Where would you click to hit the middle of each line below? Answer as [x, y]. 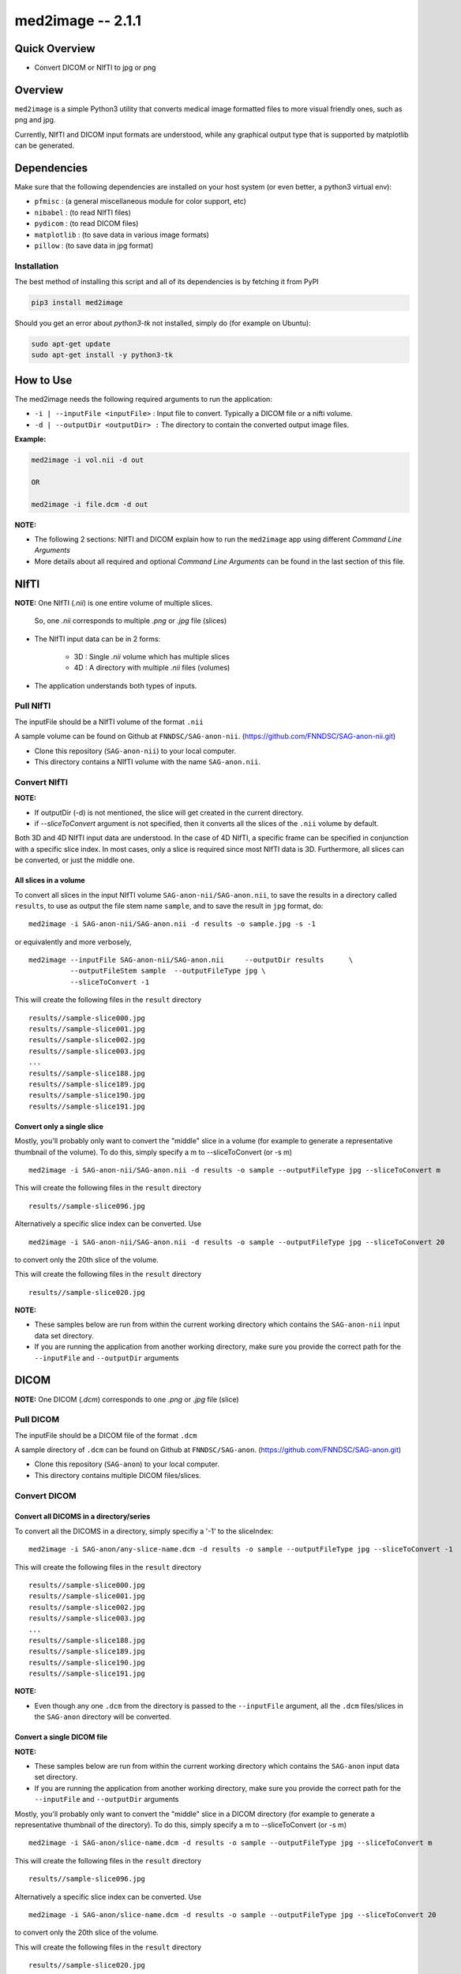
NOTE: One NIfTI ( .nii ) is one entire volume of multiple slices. [114, 602]
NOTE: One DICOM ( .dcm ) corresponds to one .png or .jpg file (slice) [127, 1399]
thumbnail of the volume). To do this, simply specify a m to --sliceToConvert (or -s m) [153, 1152]
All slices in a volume [50, 880]
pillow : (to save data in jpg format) [94, 246]
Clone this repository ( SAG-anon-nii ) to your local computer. [135, 751]
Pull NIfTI [33, 706]
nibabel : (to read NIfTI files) [83, 212]
